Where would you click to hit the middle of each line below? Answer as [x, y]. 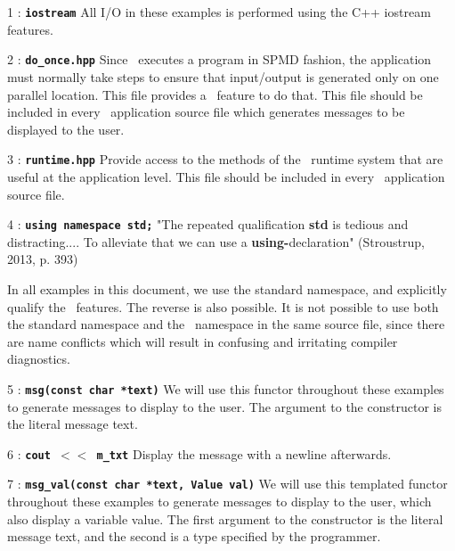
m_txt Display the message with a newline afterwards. [244, 453]
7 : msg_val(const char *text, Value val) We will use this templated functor [227, 484]
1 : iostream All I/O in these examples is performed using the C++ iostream [219, 12]
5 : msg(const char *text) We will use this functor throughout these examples [226, 388]
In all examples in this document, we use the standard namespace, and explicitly [227, 288]
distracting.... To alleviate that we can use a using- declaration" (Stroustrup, [216, 241]
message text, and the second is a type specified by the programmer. [194, 536]
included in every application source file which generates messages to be [206, 112]
